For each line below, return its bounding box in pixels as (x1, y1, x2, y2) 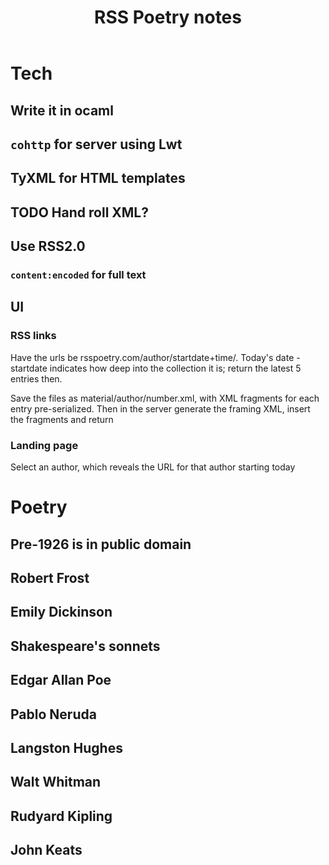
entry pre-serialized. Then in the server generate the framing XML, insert (10, 402, 311, 415)
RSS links (10, 329, 57, 343)
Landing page (10, 438, 79, 452)
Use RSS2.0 (10, 238, 86, 255)
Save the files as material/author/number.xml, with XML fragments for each (10, 392, 320, 404)
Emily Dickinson (10, 604, 113, 621)
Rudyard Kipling (10, 807, 113, 825)
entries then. (10, 372, 63, 385)
